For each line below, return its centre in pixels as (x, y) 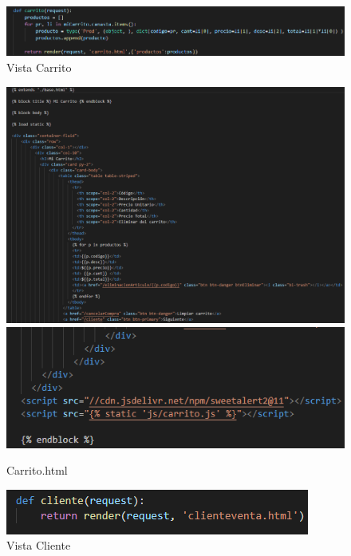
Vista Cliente (39, 545)
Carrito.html (37, 470)
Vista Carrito (39, 67)
